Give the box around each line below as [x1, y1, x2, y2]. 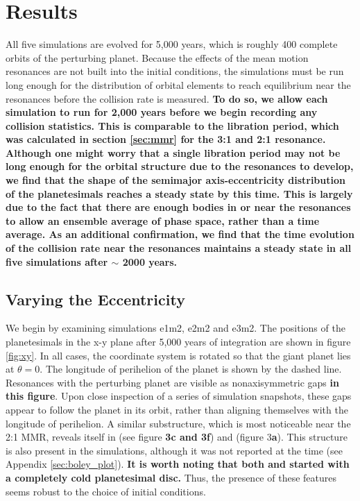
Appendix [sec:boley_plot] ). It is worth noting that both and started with [6, 457, 350, 471]
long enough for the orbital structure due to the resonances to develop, [6, 159, 354, 173]
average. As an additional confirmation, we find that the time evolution [6, 227, 354, 241]
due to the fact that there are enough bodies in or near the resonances [6, 200, 351, 214]
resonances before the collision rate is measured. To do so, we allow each [6, 91, 328, 105]
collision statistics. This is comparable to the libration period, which [6, 118, 339, 133]
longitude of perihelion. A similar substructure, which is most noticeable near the [6, 416, 351, 430]
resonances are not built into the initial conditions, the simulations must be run [6, 64, 344, 78]
